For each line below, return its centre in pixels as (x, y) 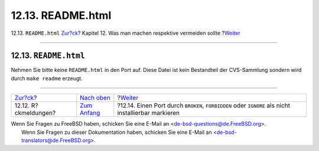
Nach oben (95, 98)
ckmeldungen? (35, 113)
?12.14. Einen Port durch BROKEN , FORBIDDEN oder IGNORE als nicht (204, 106)
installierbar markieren (149, 113)
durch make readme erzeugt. (47, 78)
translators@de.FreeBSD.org (56, 140)
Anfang (90, 113)
